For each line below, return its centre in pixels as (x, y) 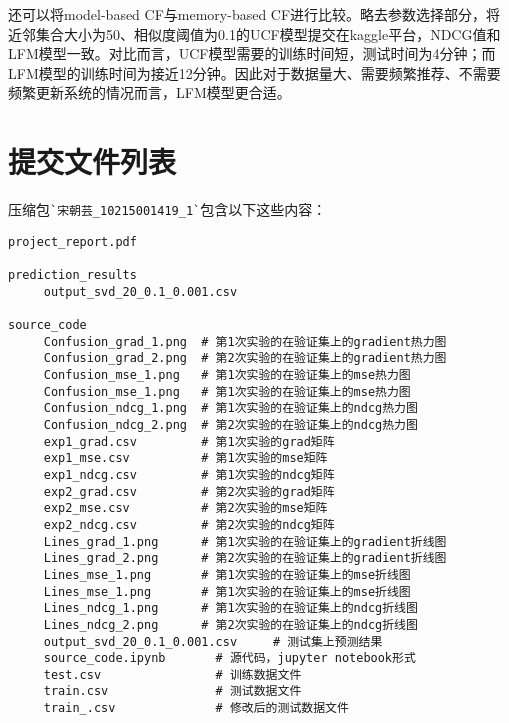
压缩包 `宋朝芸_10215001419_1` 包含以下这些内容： (167, 209)
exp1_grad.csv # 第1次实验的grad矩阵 (189, 441)
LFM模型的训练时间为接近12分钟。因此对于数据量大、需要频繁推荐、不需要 (254, 72)
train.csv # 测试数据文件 (172, 691)
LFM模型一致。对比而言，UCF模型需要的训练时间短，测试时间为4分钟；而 (252, 53)
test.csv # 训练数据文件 (172, 674)
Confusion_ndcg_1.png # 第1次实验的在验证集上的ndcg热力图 (230, 408)
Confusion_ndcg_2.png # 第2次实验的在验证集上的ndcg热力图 (230, 424)
